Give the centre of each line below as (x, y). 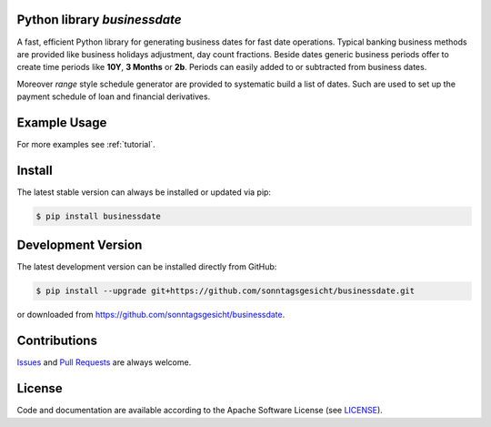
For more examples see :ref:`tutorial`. (86, 144)
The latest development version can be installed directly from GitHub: (147, 267)
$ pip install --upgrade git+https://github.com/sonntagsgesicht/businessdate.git (225, 291)
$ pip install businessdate (98, 216)
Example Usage (62, 122)
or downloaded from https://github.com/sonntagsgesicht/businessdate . (151, 315)
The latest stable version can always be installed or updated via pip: (144, 192)
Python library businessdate (99, 20)
